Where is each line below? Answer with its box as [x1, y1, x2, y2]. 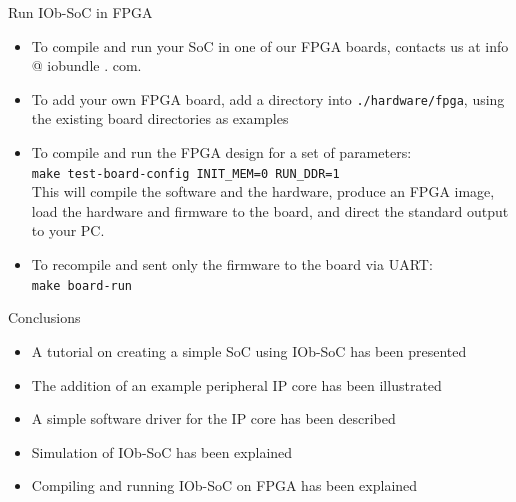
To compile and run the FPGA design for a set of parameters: [31, 142, 412, 163]
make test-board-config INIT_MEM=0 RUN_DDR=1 [31, 166, 340, 181]
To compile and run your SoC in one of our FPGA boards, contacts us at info [31, 35, 509, 56]
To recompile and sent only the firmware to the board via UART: [31, 254, 433, 275]
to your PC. [31, 220, 105, 241]
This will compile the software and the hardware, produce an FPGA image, [31, 181, 495, 202]
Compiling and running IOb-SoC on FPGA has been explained [31, 475, 418, 496]
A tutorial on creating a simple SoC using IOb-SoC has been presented [31, 340, 467, 361]
